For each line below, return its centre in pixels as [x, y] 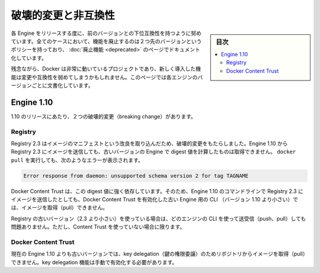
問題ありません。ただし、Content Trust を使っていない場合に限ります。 [98, 227]
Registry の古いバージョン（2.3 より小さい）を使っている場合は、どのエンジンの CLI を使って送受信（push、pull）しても [159, 219]
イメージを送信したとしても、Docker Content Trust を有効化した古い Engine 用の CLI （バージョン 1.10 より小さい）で [155, 200]
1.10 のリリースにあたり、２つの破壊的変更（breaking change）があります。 [104, 116]
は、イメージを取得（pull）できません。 [59, 208]
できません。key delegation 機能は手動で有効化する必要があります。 [94, 262]
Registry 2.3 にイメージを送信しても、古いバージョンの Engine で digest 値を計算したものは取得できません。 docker [153, 152]
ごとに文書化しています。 [63, 85]
